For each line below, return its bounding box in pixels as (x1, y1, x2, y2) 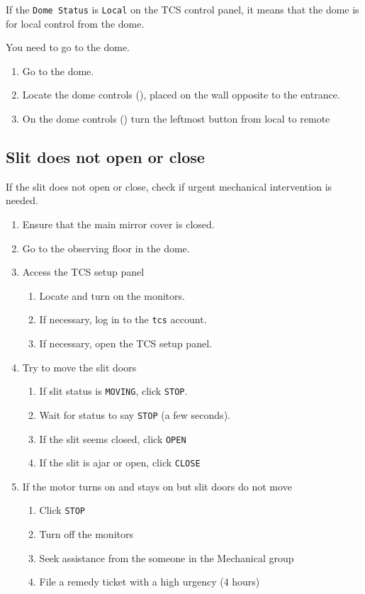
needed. (6, 193, 38, 208)
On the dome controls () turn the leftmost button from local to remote (22, 111, 330, 126)
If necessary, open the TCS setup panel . (39, 336, 212, 351)
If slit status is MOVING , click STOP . (39, 383, 188, 398)
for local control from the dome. (6, 16, 145, 30)
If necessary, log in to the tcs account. (39, 312, 207, 327)
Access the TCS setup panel (22, 264, 145, 279)
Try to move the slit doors (22, 359, 137, 374)
